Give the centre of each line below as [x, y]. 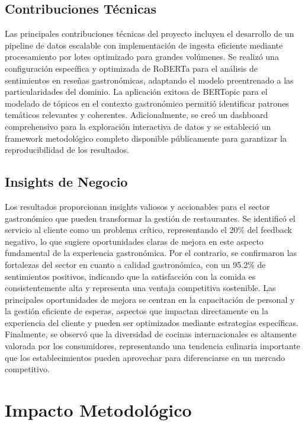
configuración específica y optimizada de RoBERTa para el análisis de [131, 68]
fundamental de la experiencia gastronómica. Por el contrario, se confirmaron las [151, 253]
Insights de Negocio [66, 182]
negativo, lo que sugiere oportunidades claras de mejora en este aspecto [134, 241]
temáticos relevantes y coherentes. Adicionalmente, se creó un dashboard [137, 115]
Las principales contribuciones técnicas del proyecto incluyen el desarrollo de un [150, 33]
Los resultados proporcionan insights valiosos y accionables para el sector [137, 206]
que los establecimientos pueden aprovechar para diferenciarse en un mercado [145, 357]
